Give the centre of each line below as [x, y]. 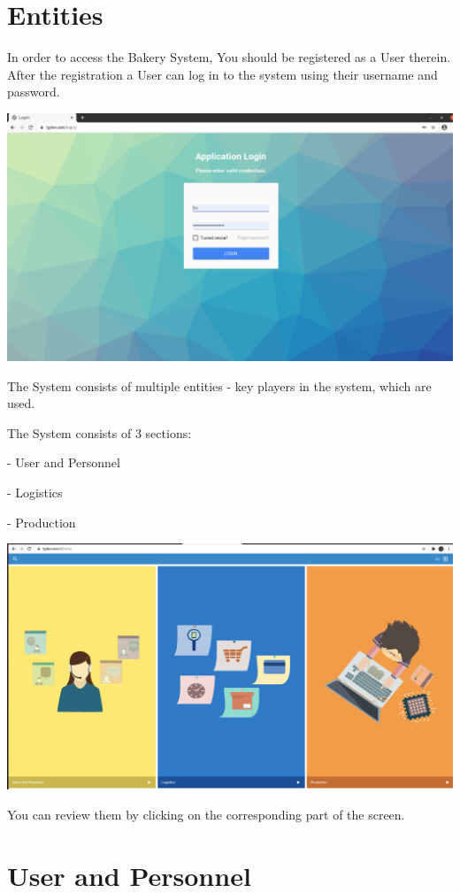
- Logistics [35, 492]
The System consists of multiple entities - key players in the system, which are [219, 385]
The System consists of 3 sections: [100, 432]
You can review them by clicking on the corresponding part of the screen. [206, 814]
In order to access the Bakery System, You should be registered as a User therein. [229, 57]
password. [34, 92]
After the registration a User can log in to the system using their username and [222, 74]
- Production [42, 522]
